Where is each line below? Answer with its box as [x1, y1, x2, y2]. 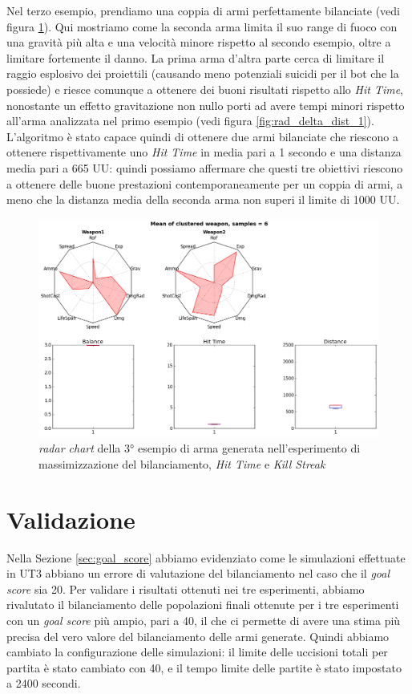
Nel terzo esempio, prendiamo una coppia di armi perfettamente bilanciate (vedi [6, 2, 401, 18]
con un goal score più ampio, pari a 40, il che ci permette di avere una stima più [6, 612, 401, 629]
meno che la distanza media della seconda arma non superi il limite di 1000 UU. [6, 191, 400, 208]
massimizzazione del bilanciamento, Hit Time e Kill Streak [38, 455, 325, 472]
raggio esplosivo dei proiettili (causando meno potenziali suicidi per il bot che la [6, 65, 399, 82]
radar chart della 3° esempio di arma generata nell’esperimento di [38, 440, 361, 457]
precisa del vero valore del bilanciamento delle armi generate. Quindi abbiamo [6, 627, 390, 644]
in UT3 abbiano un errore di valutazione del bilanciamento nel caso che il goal [6, 565, 390, 582]
